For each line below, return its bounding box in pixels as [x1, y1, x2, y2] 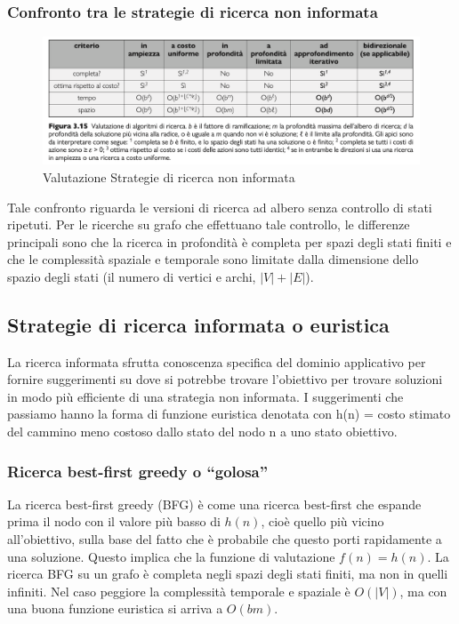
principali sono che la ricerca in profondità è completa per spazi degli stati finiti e [7, 232, 452, 251]
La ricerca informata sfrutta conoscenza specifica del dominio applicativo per [7, 352, 426, 371]
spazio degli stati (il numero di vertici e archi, [7, 267, 256, 285]
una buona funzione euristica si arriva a [7, 599, 223, 618]
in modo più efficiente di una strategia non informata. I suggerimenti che [7, 387, 404, 405]
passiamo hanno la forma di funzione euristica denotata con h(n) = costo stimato [7, 404, 451, 423]
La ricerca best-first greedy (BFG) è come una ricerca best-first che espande [7, 494, 422, 513]
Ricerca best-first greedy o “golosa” [7, 460, 269, 482]
